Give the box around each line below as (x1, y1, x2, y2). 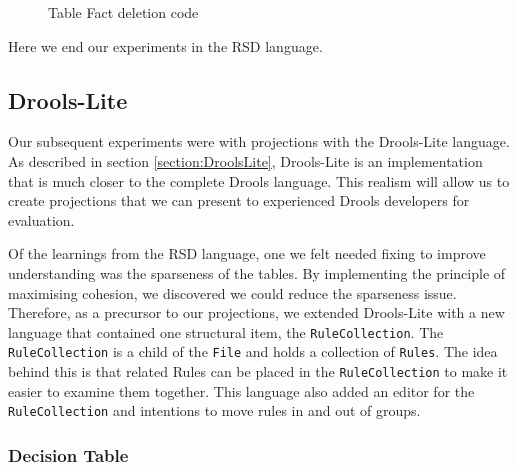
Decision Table (8, 442, 129, 467)
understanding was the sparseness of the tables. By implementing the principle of (8, 262, 506, 283)
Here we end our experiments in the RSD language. (8, 35, 323, 56)
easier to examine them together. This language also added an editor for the (8, 380, 475, 401)
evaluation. (8, 209, 75, 230)
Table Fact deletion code (48, 2, 199, 22)
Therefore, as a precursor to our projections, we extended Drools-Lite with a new (8, 302, 505, 323)
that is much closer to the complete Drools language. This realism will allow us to (8, 170, 510, 191)
